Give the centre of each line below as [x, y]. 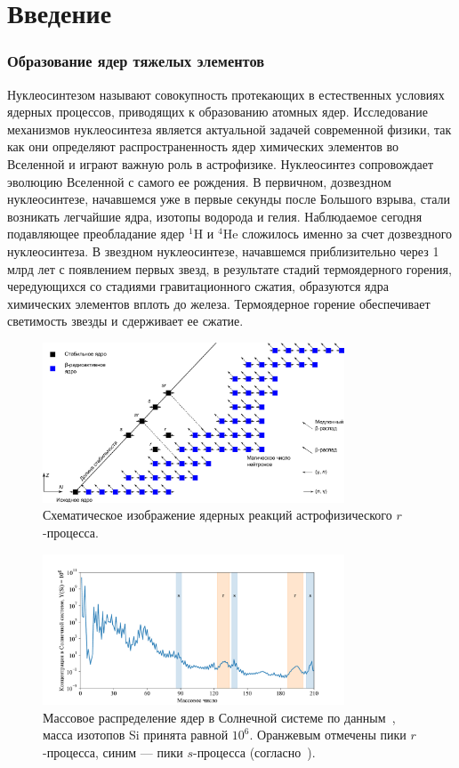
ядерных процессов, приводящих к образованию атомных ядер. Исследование [217, 112]
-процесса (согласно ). [254, 752]
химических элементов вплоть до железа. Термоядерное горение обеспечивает [219, 303]
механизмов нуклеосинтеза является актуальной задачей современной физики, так [229, 129]
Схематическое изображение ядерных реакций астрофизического [217, 515]
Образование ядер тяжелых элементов [136, 61]
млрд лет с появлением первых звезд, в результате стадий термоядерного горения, [229, 268]
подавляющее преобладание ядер [96, 234]
